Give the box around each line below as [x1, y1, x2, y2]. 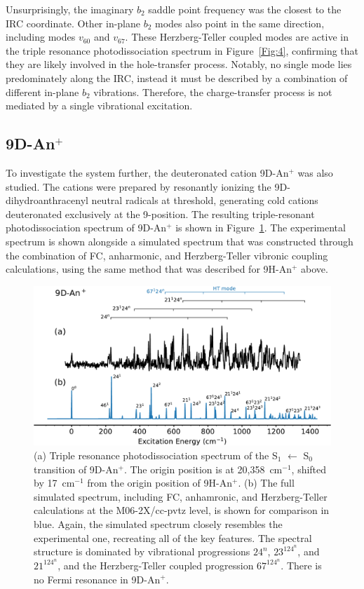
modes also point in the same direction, [155, 15, 325, 30]
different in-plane [6, 84, 79, 99]
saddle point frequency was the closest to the [148, 2, 342, 16]
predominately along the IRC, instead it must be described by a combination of [6, 70, 348, 85]
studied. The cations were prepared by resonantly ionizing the [6, 179, 271, 194]
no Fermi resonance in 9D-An [34, 571, 161, 586]
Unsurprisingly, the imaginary [6, 2, 134, 16]
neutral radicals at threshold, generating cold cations [91, 193, 318, 208]
